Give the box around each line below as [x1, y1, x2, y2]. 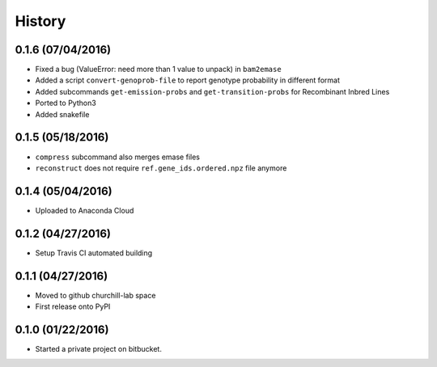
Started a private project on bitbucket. [35, 344, 162, 353]
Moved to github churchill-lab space [35, 290, 156, 300]
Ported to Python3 [35, 98, 96, 108]
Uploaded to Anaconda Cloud [35, 205, 134, 215]
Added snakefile [35, 109, 90, 119]
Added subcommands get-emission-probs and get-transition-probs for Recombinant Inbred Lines [35, 86, 390, 96]
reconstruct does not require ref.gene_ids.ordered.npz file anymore [35, 162, 287, 173]
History [15, 12, 66, 30]
